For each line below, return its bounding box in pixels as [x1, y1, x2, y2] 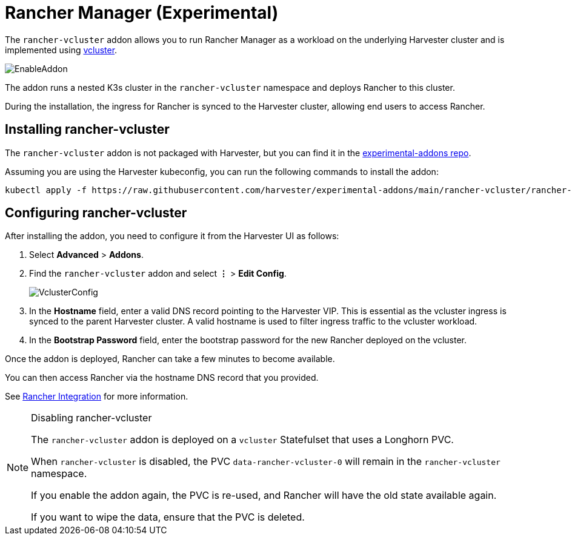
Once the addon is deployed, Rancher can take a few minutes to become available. [5, 354, 335, 364]
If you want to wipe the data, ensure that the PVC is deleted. [31, 511, 305, 524]
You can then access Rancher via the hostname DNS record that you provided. [5, 372, 319, 383]
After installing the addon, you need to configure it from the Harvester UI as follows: [5, 231, 339, 242]
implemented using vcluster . [5, 44, 118, 55]
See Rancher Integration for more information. [5, 391, 188, 402]
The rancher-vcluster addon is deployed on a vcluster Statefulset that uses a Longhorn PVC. [31, 433, 454, 446]
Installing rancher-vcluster [5, 122, 170, 137]
